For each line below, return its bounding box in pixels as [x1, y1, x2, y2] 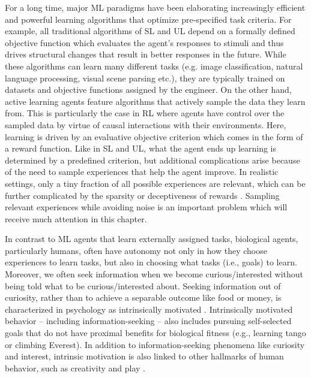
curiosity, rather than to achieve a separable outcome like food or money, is [5, 291, 282, 304]
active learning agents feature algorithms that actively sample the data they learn [5, 95, 306, 107]
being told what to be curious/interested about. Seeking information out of [5, 279, 281, 292]
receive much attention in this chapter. [5, 212, 147, 225]
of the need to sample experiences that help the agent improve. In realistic [5, 165, 279, 178]
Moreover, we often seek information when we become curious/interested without [5, 268, 303, 280]
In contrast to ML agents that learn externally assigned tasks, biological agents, [5, 232, 298, 245]
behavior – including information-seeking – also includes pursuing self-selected [5, 315, 292, 327]
